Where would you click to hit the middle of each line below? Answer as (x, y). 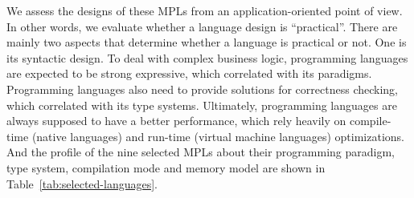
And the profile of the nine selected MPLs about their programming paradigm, (201, 152)
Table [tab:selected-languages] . (82, 183)
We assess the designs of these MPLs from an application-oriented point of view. (205, 10)
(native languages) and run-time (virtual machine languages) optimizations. (218, 136)
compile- (370, 121)
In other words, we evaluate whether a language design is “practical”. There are (202, 26)
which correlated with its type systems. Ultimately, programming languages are (202, 105)
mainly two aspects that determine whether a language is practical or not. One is (207, 42)
